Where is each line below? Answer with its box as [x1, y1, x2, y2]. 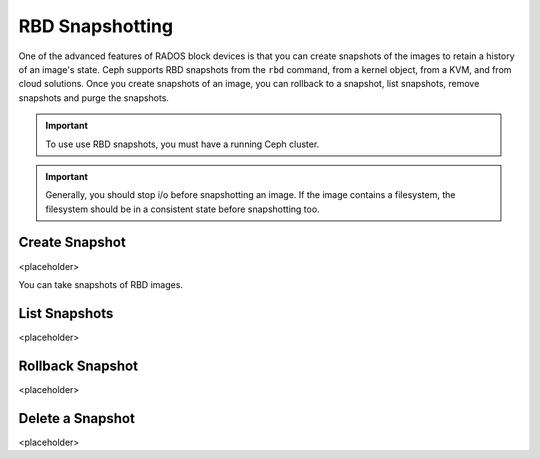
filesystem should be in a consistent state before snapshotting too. [45, 203, 320, 215]
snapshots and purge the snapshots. [18, 91, 170, 104]
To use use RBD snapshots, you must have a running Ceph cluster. [45, 138, 320, 150]
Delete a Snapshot [18, 410, 135, 427]
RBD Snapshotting [18, 15, 174, 37]
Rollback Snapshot [18, 357, 139, 374]
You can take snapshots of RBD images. [18, 278, 184, 290]
